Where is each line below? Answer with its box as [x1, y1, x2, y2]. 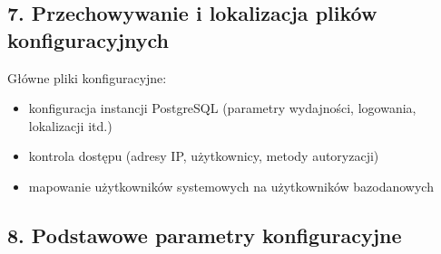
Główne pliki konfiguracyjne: [7, 68, 167, 87]
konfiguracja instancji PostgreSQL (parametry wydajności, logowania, [28, 99, 416, 118]
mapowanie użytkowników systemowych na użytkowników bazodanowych [28, 176, 434, 195]
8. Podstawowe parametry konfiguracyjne [7, 221, 402, 249]
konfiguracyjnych [7, 25, 169, 53]
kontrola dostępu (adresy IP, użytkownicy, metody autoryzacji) [28, 146, 379, 165]
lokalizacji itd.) [28, 116, 113, 135]
